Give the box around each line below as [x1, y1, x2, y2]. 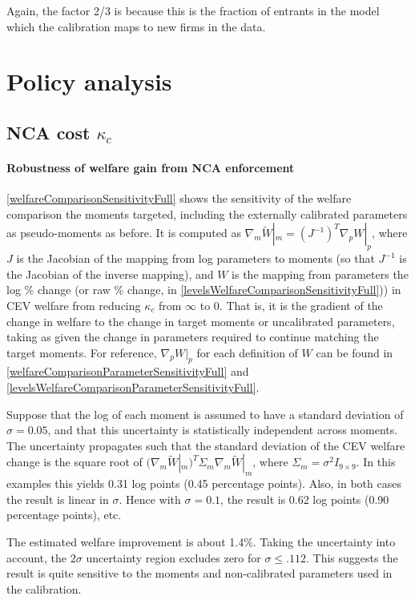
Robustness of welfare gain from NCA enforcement [6, 159, 295, 175]
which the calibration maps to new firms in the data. [6, 18, 266, 34]
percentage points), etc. [6, 506, 122, 523]
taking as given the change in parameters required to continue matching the [6, 328, 379, 345]
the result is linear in [6, 490, 109, 507]
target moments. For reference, [6, 344, 157, 360]
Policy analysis [6, 65, 172, 98]
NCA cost [6, 119, 91, 144]
